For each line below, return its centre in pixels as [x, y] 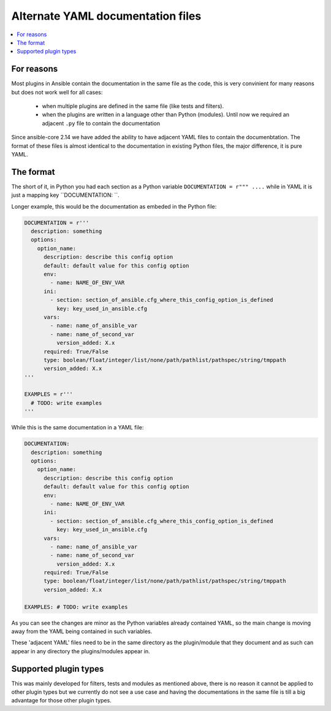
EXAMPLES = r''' [49, 394]
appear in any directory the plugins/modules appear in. [81, 651]
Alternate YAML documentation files [106, 16]
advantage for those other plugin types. [61, 701]
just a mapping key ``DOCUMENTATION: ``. [65, 195]
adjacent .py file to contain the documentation [101, 123]
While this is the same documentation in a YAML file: [78, 428]
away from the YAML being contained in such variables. [82, 631]
